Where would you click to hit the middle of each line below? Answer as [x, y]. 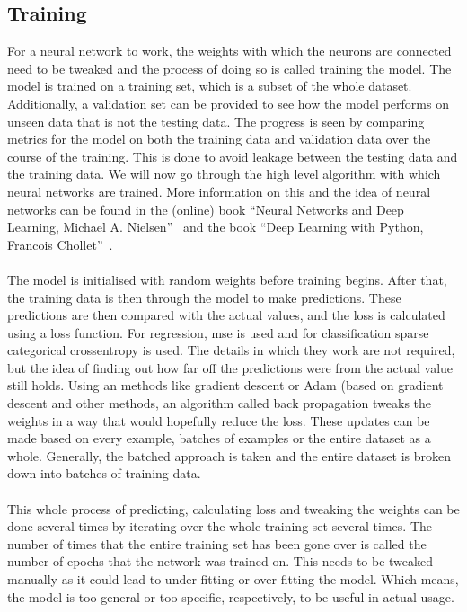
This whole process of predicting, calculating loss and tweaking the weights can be [233, 508]
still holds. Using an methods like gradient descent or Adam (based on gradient [225, 385]
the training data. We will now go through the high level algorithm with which [224, 174]
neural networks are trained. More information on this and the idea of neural [219, 191]
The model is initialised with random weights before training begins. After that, [227, 279]
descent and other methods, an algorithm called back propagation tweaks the [220, 403]
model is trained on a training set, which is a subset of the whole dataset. [210, 86]
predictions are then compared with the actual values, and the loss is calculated [226, 315]
